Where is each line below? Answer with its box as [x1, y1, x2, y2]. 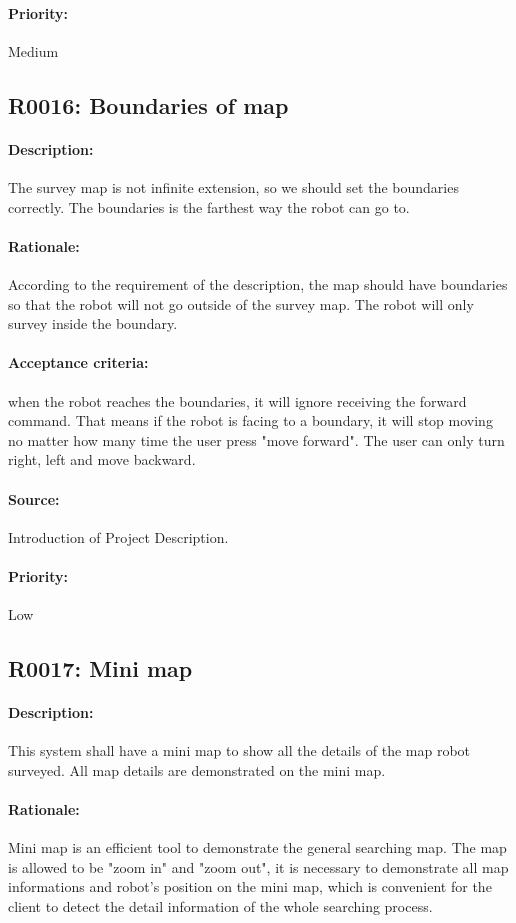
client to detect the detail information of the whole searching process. [8, 896, 433, 917]
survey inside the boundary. [8, 313, 178, 334]
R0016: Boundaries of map [8, 89, 289, 120]
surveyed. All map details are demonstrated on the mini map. [8, 759, 386, 780]
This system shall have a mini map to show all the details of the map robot [8, 740, 471, 761]
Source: [8, 488, 60, 509]
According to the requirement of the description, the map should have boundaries [8, 273, 508, 294]
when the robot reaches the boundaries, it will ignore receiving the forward [8, 390, 467, 411]
